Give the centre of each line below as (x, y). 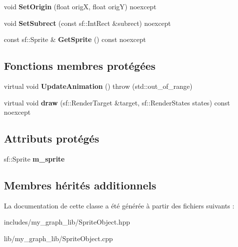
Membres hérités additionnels (80, 185)
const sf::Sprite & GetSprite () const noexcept (75, 39)
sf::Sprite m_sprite (34, 158)
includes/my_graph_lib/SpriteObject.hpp (67, 222)
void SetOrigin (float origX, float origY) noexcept (80, 6)
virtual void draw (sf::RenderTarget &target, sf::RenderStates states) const (117, 102)
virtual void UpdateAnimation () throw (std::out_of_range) (98, 86)
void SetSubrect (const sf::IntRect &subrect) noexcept (88, 23)
